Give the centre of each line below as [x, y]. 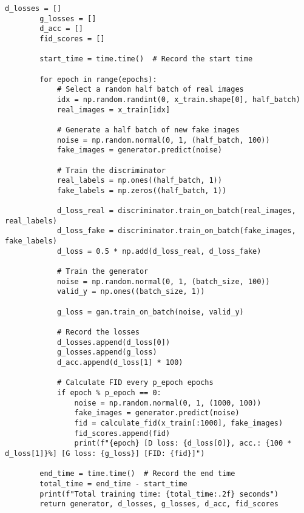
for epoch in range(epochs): [98, 79]
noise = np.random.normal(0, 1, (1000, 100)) [168, 403]
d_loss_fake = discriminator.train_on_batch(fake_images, [176, 231]
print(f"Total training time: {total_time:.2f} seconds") [159, 494]
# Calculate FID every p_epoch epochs [135, 383]
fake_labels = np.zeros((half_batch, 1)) [142, 190]
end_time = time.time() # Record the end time [137, 474]
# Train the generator [103, 272]
